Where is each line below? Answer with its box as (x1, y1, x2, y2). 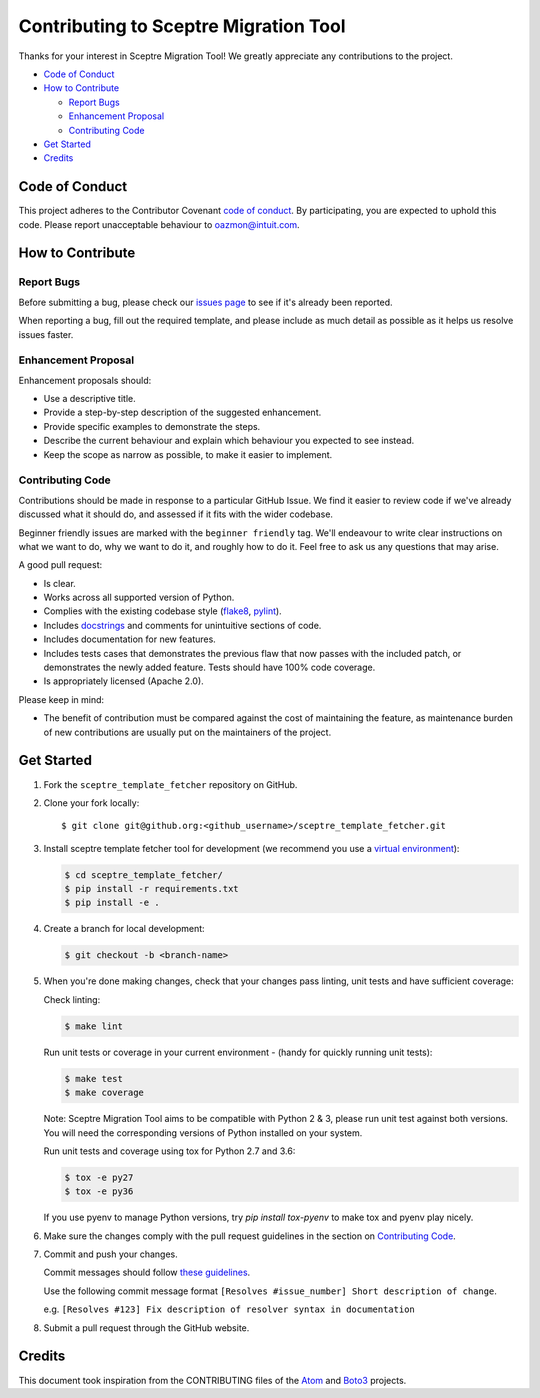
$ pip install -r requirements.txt (64, 883, 239, 895)
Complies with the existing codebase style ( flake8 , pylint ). (43, 605, 282, 617)
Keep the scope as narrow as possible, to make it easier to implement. (43, 448, 333, 460)
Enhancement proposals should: (18, 374, 152, 386)
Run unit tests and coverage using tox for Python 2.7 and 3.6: (43, 1145, 296, 1157)
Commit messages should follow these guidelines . (43, 1266, 251, 1279)
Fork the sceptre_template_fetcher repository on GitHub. (43, 778, 298, 790)
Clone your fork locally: (43, 796, 140, 809)
